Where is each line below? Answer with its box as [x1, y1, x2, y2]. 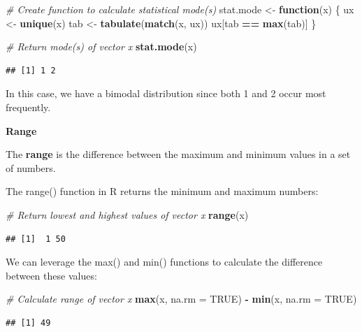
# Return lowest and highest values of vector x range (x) [6, 207, 249, 222]
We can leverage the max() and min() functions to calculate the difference [6, 254, 323, 269]
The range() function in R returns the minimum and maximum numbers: [6, 184, 319, 199]
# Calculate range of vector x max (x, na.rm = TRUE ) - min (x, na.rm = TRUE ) [6, 291, 357, 306]
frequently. [6, 99, 51, 114]
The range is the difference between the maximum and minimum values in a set [6, 147, 351, 161]
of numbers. [6, 160, 56, 175]
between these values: [6, 268, 97, 282]
